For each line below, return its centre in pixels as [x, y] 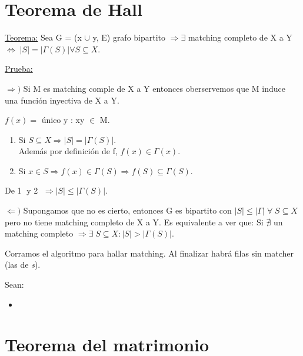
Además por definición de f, [68, 151]
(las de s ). [23, 264]
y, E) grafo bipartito [129, 37]
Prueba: [19, 69]
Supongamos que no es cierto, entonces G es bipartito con [127, 210]
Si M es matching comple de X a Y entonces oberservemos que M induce [154, 88]
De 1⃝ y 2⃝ [23, 190]
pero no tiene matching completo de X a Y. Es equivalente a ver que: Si [134, 222]
